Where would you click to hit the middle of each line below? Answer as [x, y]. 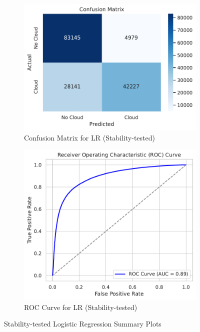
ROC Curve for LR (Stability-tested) [81, 307]
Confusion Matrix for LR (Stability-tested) [89, 137]
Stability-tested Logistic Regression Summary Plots [83, 324]
